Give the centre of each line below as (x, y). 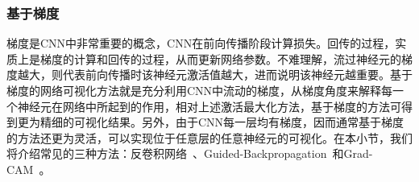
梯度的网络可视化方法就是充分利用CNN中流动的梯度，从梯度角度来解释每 (200, 90)
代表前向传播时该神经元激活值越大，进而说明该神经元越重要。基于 (237, 74)
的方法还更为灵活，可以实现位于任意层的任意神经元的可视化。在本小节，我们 (209, 137)
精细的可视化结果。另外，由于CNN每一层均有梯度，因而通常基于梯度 (222, 122)
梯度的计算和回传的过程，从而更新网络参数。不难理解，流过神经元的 (220, 58)
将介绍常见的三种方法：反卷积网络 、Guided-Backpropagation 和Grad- (190, 153)
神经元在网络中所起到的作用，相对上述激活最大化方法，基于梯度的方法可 (209, 106)
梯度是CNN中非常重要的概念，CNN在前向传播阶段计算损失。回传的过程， (201, 43)
